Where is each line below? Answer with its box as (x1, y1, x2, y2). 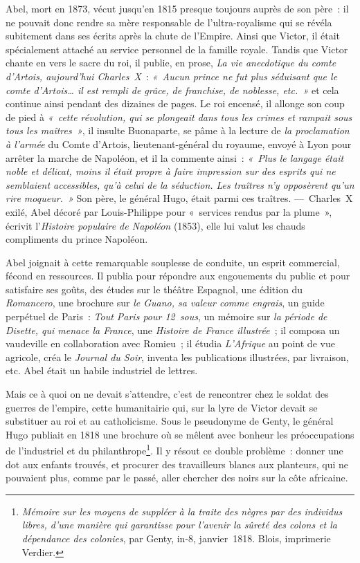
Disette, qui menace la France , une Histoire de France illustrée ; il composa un (6, 322, 340, 337)
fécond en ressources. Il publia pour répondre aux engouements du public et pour (6, 268, 350, 283)
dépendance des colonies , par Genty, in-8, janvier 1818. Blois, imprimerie (21, 531, 331, 546)
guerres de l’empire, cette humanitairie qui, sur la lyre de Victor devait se (6, 400, 318, 414)
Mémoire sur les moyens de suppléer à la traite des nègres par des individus (21, 504, 343, 518)
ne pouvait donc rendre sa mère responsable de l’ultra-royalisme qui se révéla (6, 15, 332, 29)
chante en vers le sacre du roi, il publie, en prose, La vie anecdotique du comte (6, 55, 336, 70)
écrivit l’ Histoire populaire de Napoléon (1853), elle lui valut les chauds (6, 218, 305, 232)
